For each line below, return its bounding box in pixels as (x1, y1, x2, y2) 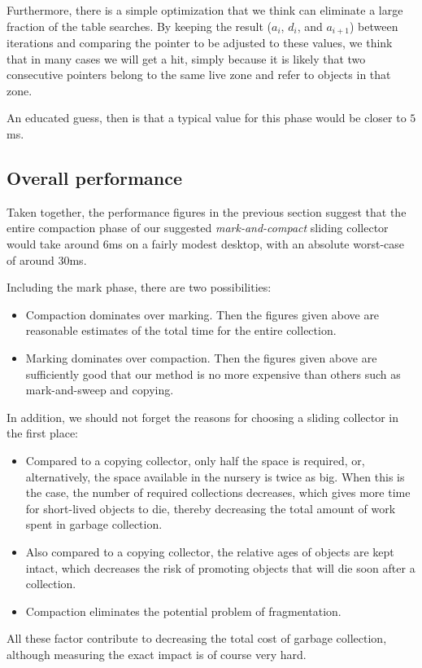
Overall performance (7, 165, 183, 190)
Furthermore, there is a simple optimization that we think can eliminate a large (7, 2, 403, 18)
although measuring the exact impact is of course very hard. (7, 645, 307, 662)
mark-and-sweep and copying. (25, 381, 174, 398)
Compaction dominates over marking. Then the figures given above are (25, 305, 380, 323)
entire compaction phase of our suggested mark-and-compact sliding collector (7, 219, 389, 236)
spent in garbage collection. (25, 516, 163, 533)
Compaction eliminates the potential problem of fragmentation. (25, 602, 342, 619)
